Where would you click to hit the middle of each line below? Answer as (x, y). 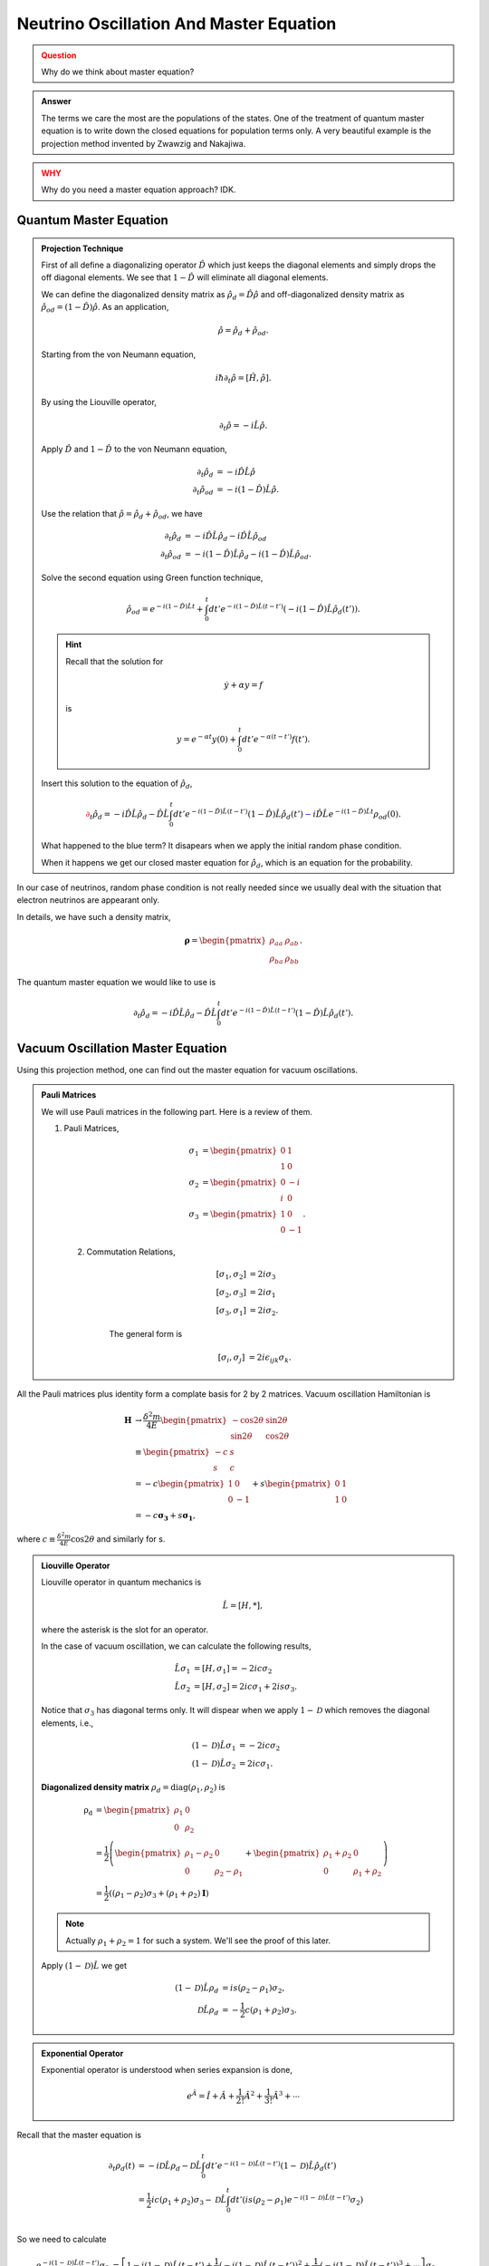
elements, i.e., (67, 1723)
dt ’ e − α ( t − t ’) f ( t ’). (276, 739)
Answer (56, 102)
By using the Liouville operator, (99, 402)
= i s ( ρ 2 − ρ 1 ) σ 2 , (254, 1990)
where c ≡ (36, 1539)
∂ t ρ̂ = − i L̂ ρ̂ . (243, 426)
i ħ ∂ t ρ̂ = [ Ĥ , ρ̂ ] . (243, 379)
